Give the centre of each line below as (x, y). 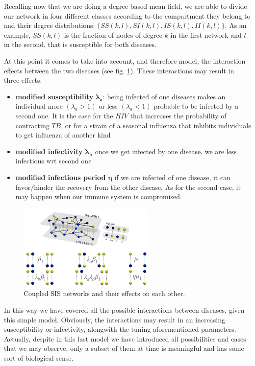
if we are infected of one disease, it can (172, 177)
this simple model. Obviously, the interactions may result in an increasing (115, 319)
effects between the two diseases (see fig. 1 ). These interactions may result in (119, 70)
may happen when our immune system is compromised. (99, 196)
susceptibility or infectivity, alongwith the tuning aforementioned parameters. (120, 329)
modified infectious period (61, 177)
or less (108, 106)
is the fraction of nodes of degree (113, 34)
